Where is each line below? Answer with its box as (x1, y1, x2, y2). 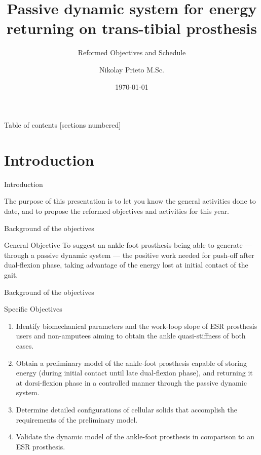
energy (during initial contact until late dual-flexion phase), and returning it (16, 367, 253, 378)
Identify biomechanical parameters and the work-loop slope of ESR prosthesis (16, 320, 257, 331)
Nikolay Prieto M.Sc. (99, 64, 164, 74)
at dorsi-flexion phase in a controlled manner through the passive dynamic (16, 377, 247, 388)
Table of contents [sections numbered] (4, 120, 121, 130)
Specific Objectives (4, 304, 62, 314)
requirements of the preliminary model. (16, 414, 138, 425)
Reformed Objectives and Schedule (78, 47, 186, 58)
